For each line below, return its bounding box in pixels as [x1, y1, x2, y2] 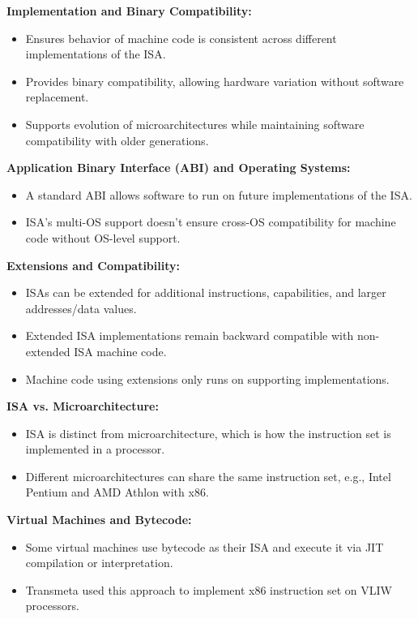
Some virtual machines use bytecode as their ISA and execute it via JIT [25, 538, 384, 555]
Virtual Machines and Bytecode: [6, 511, 192, 528]
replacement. [25, 88, 89, 105]
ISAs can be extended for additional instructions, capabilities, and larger [25, 284, 386, 301]
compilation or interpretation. [25, 554, 173, 571]
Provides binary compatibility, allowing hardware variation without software [25, 72, 404, 89]
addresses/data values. [25, 299, 137, 316]
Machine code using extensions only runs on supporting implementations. [25, 370, 390, 387]
